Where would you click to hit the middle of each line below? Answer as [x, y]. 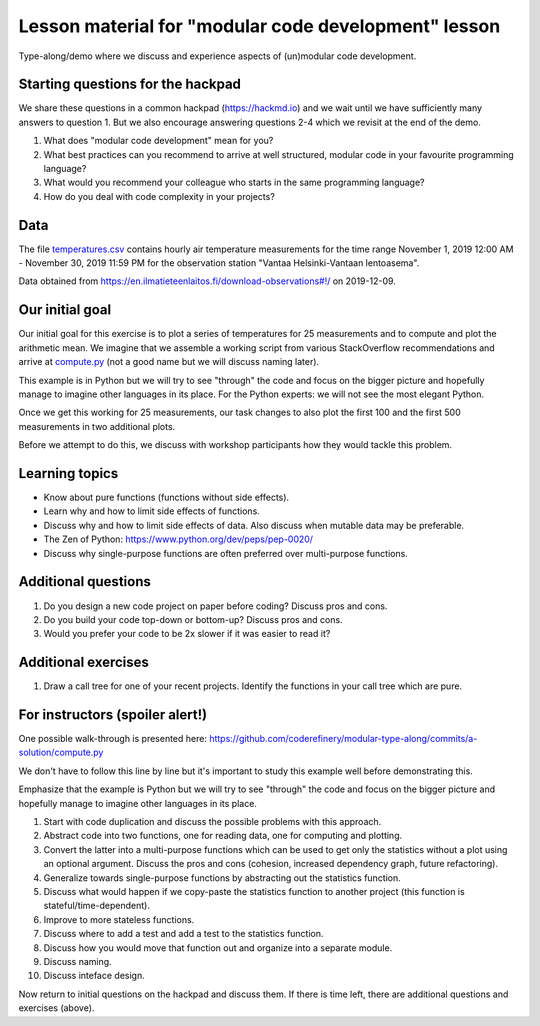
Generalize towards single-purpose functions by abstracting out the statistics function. [222, 877]
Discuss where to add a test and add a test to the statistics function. [183, 934]
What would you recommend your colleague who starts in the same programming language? [234, 182]
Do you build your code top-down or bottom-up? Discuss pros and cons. [193, 619]
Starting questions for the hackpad [130, 84]
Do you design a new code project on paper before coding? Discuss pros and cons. [215, 606]
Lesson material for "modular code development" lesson [259, 26]
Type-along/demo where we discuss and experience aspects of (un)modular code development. [217, 56]
